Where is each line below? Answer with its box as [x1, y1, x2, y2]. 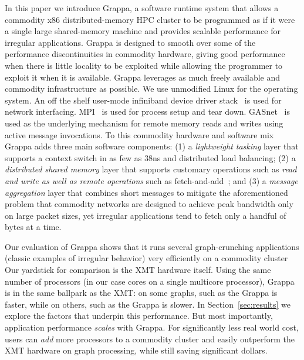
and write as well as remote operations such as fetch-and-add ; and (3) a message [5, 174, 298, 186]
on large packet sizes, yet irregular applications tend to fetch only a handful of [5, 209, 286, 221]
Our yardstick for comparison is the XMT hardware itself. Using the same [5, 264, 271, 276]
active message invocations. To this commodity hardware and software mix [5, 128, 274, 141]
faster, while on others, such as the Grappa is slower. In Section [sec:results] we [5, 298, 291, 310]
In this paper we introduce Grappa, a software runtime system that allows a [5, 2, 279, 14]
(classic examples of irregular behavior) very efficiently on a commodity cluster [5, 252, 288, 264]
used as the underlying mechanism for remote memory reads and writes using [5, 116, 283, 129]
